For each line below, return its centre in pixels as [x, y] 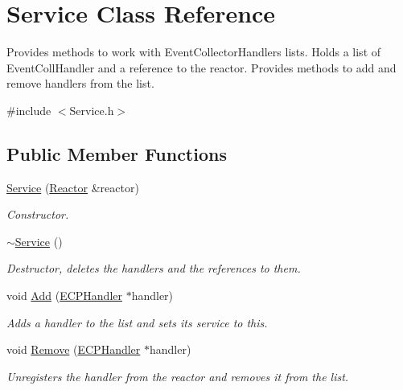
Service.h [92, 110]
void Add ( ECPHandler [64, 296]
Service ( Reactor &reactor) [73, 187]
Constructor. [38, 214]
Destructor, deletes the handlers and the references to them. [154, 268]
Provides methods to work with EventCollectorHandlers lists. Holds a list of [194, 52]
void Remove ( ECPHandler [74, 349]
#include [29, 110]
